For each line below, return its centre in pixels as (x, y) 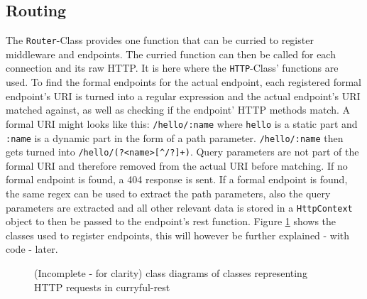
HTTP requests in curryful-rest (102, 287)
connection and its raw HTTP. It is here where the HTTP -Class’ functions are (172, 68)
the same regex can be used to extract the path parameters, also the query (168, 194)
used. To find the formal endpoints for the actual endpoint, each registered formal (183, 82)
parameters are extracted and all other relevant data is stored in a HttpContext (179, 207)
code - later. (32, 249)
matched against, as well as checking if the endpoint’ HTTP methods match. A (178, 110)
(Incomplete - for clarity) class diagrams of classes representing (171, 273)
